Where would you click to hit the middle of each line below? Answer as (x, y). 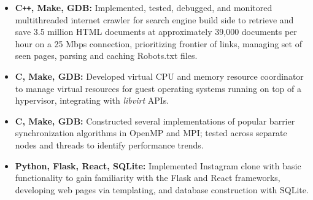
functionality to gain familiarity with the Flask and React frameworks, (148, 178)
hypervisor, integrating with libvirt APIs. (92, 100)
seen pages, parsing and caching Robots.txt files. (106, 56)
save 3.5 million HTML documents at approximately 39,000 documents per (156, 32)
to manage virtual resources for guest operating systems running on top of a (158, 88)
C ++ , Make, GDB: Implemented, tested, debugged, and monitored (144, 7)
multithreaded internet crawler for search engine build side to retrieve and (154, 19)
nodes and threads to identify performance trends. (109, 145)
